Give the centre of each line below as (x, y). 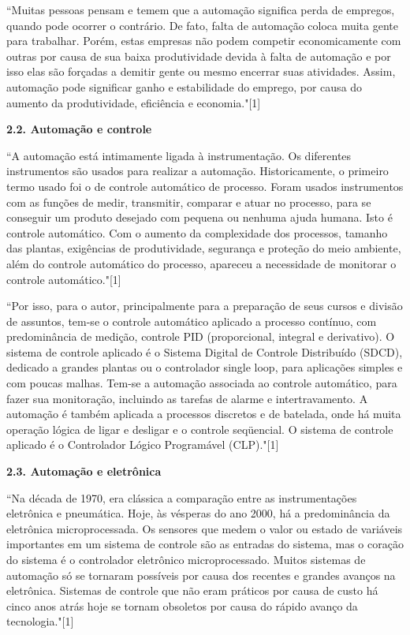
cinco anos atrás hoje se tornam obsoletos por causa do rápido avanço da (182, 605)
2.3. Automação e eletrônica (84, 471)
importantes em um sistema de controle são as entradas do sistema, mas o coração (205, 544)
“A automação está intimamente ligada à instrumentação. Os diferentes (179, 155)
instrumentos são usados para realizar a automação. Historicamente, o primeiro (198, 171)
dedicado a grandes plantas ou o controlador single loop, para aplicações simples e (205, 367)
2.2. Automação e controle (79, 129)
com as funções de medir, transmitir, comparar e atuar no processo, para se (189, 202)
